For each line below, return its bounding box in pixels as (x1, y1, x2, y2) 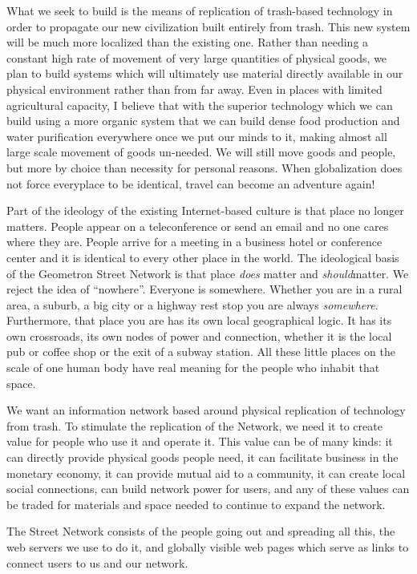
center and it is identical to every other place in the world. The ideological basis (6, 249, 399, 265)
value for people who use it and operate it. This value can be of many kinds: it (6, 433, 393, 450)
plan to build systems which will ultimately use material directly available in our (6, 65, 403, 82)
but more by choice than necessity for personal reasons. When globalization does (6, 159, 403, 176)
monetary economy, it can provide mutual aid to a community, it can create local (6, 464, 406, 481)
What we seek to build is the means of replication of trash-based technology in (6, 2, 393, 18)
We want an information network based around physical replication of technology (6, 402, 406, 418)
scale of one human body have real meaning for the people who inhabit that (6, 359, 380, 376)
